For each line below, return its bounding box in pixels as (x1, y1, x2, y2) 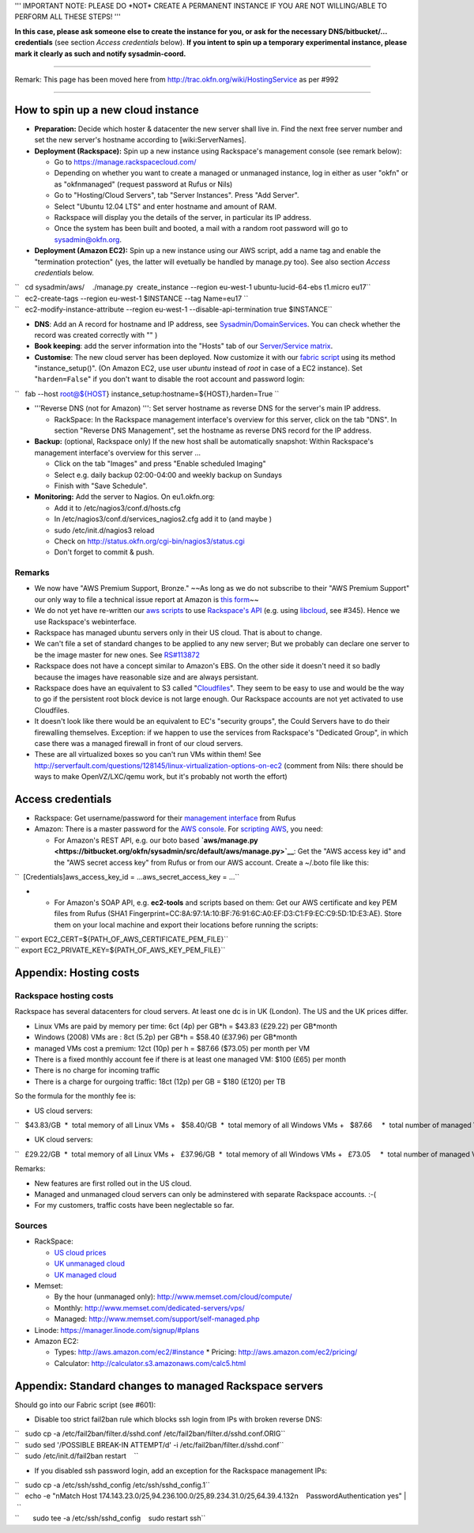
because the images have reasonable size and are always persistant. (34, 672, 259, 682)
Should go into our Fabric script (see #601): (14, 1400, 156, 1410)
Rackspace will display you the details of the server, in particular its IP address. (54, 212, 312, 221)
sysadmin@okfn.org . (54, 234, 122, 244)
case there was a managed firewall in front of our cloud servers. (34, 738, 243, 748)
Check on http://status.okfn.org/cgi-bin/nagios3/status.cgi (54, 536, 245, 546)
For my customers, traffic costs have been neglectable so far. (34, 1201, 235, 1210)
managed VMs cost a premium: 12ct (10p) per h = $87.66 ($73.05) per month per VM (34, 1043, 310, 1053)
